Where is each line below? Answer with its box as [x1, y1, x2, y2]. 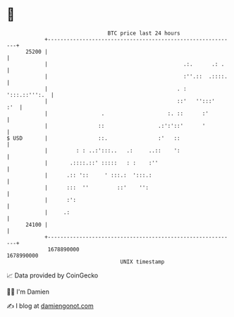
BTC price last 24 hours [107, 30, 180, 37]
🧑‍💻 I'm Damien [6, 287, 50, 296]
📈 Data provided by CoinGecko [6, 271, 99, 280]
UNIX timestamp [120, 258, 165, 265]
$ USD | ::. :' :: [6, 134, 180, 142]
